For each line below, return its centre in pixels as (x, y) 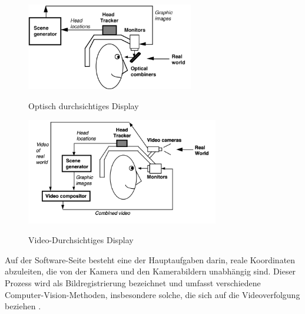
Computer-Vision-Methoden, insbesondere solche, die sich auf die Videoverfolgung (152, 294)
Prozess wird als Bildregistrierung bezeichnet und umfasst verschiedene (133, 283)
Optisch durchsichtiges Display (84, 105)
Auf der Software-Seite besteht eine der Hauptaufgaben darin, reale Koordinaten (150, 259)
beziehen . (23, 306)
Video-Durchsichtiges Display (81, 240)
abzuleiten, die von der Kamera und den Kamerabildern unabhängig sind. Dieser (150, 271)
